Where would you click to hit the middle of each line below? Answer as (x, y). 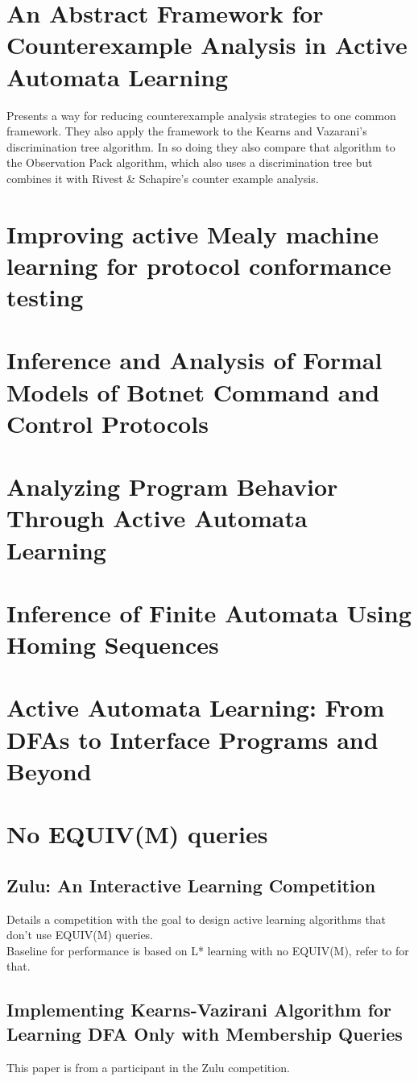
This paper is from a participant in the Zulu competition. (148, 1067)
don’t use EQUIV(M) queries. (80, 935)
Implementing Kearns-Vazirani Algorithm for (199, 1010)
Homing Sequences (113, 644)
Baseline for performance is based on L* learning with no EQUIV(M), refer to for (208, 950)
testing (45, 297)
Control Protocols (108, 423)
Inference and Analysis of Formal (195, 360)
